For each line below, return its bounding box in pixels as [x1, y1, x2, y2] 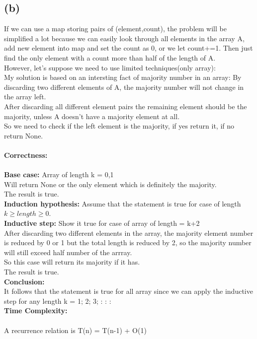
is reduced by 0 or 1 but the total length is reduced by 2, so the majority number [4, 237, 252, 248]
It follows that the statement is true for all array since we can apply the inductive [4, 286, 253, 296]
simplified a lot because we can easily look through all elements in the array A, [4, 33, 245, 43]
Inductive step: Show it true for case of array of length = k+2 [4, 218, 200, 228]
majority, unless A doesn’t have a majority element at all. [4, 111, 180, 121]
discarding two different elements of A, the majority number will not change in [4, 81, 244, 92]
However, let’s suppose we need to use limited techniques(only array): [4, 62, 216, 72]
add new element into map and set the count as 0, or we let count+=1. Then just [4, 43, 253, 53]
